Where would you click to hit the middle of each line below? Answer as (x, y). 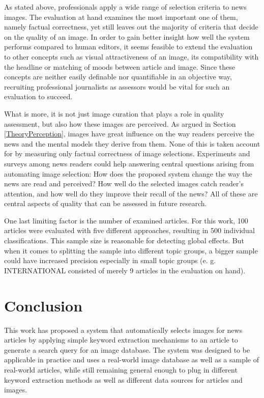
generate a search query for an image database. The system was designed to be (127, 349)
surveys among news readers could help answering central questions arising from (129, 163)
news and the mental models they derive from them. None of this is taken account (132, 143)
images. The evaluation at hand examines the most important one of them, (121, 17)
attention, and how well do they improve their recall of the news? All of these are (131, 193)
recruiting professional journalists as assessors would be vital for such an (117, 86)
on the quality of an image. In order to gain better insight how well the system (127, 36)
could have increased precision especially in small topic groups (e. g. (110, 260)
